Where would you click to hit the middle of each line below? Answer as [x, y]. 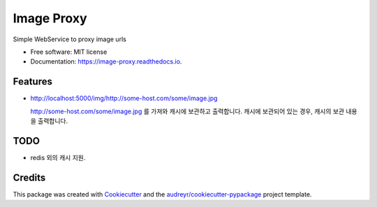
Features [32, 81]
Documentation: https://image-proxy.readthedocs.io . [106, 62]
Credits [29, 177]
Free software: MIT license [69, 52]
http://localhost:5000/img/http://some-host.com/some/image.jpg [124, 99]
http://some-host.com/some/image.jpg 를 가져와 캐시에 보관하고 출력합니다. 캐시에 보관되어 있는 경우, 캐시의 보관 [187, 111]
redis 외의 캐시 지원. [58, 157]
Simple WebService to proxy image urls [70, 39]
